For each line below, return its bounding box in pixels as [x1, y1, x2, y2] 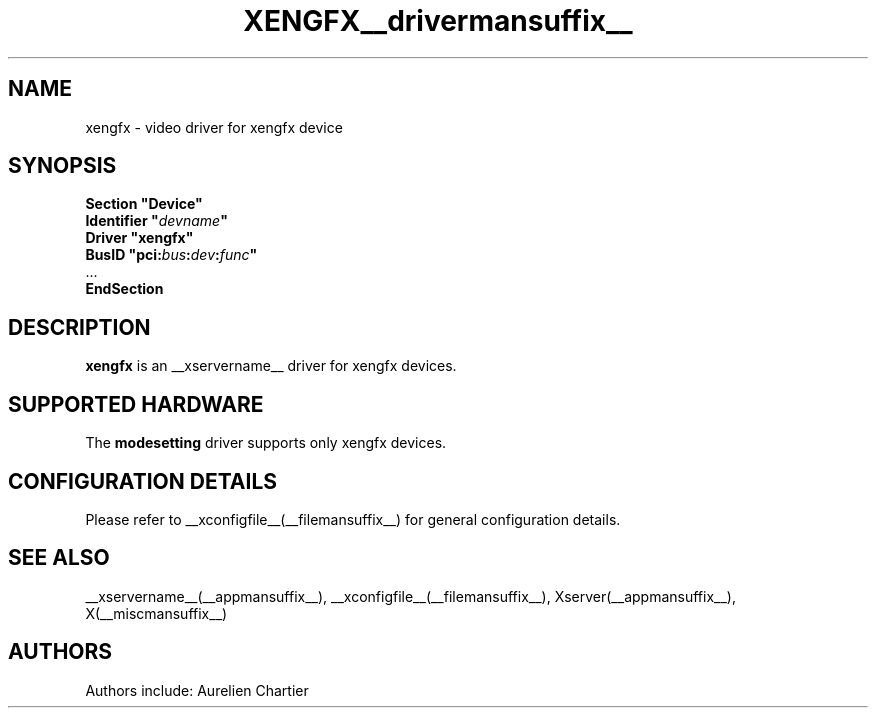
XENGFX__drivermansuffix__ [243, 4, 633, 38]
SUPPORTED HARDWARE [8, 391, 264, 417]
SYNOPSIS [8, 153, 117, 179]
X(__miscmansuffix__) [85, 604, 228, 622]
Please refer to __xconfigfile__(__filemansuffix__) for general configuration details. [85, 510, 621, 528]
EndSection [85, 280, 164, 298]
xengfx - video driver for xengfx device [85, 118, 343, 136]
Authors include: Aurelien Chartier [85, 681, 309, 699]
